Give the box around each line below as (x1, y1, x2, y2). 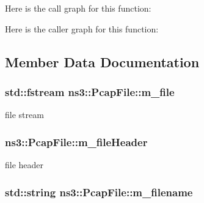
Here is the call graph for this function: (5, 2, 151, 14)
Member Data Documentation (5, 52, 200, 71)
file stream (5, 108, 44, 121)
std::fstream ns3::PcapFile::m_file (5, 84, 175, 99)
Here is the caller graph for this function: (5, 22, 159, 35)
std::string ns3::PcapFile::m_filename (5, 184, 193, 199)
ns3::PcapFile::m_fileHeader (5, 134, 148, 149)
